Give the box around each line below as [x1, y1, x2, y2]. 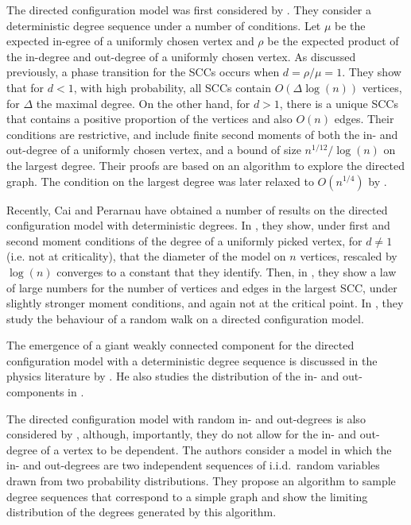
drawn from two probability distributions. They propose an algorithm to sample [6, 473, 396, 489]
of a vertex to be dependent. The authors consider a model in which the [41, 441, 392, 457]
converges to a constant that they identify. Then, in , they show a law [56, 263, 397, 280]
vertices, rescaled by [300, 248, 397, 264]
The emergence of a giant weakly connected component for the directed [6, 337, 355, 353]
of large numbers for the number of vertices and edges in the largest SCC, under [6, 279, 397, 295]
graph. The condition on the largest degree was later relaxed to [6, 172, 314, 189]
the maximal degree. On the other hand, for [36, 95, 250, 111]
